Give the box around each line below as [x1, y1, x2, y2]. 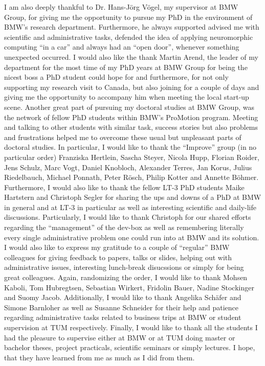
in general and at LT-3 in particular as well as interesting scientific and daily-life [4, 201, 256, 212]
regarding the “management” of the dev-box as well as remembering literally [4, 222, 244, 233]
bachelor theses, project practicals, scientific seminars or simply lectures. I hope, [4, 342, 255, 353]
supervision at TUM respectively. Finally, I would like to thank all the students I [4, 322, 258, 332]
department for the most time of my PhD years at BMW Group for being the [4, 61, 248, 72]
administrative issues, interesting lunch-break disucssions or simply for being [4, 262, 244, 272]
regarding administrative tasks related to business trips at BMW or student [4, 312, 241, 323]
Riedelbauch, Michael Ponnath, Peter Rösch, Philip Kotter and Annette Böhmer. [4, 172, 259, 182]
